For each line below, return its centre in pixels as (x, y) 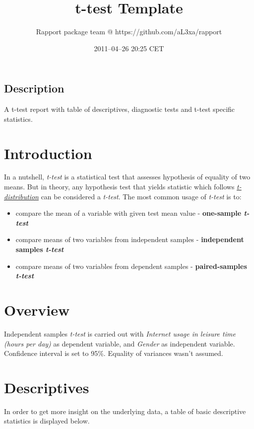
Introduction (48, 153)
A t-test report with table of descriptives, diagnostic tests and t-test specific (120, 109)
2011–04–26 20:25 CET (129, 48)
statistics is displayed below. (47, 421)
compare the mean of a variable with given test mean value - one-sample (128, 213)
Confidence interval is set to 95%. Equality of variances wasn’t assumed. (114, 353)
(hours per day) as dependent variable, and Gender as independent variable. (120, 343)
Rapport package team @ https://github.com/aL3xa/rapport (129, 32)
